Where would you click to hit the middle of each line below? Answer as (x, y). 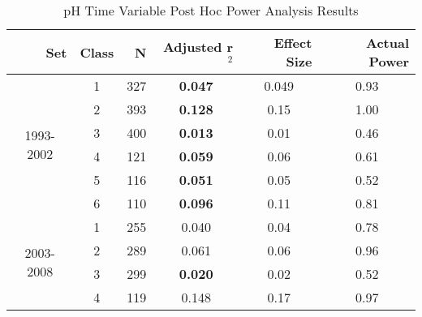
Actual (388, 43)
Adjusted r (198, 46)
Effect (293, 43)
